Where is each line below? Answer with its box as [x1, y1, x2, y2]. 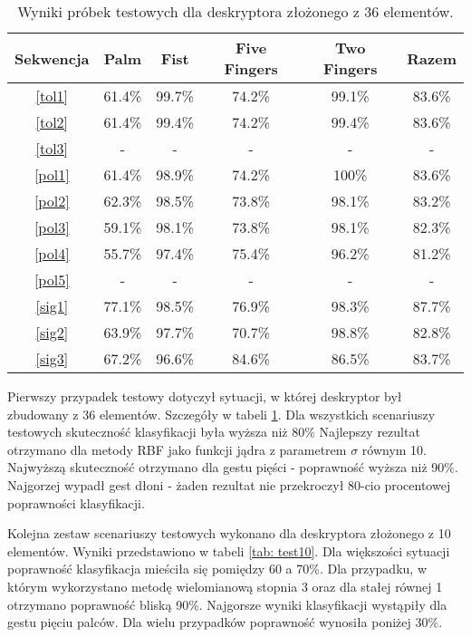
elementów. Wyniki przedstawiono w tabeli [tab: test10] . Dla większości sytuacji [7, 541, 450, 560]
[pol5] [34, 269, 70, 290]
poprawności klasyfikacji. [7, 493, 145, 512]
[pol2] [34, 190, 70, 211]
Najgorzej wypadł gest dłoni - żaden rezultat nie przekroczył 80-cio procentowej [7, 475, 451, 494]
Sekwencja [14, 47, 90, 69]
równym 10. [361, 439, 428, 458]
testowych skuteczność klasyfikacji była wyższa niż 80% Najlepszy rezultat [7, 422, 420, 441]
